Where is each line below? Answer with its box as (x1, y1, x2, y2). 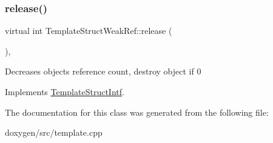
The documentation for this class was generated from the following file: (5, 105, 269, 118)
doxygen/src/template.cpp (5, 126, 103, 139)
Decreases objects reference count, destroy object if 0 (5, 65, 201, 78)
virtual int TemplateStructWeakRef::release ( (5, 24, 172, 37)
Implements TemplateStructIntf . (5, 85, 124, 98)
